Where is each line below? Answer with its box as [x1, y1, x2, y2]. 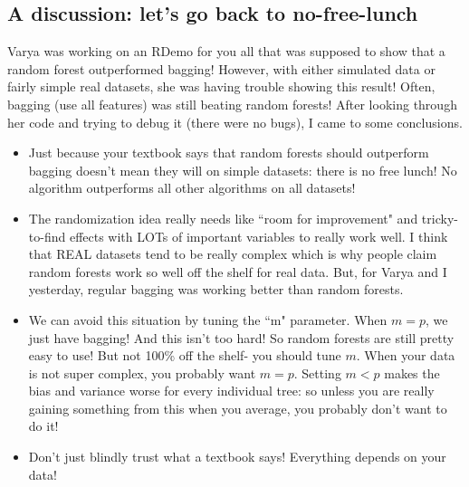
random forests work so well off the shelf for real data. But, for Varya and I [28, 262, 447, 281]
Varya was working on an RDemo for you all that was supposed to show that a [7, 42, 445, 61]
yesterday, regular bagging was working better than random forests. [28, 280, 404, 299]
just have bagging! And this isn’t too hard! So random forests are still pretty [28, 328, 455, 347]
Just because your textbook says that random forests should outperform [28, 143, 429, 162]
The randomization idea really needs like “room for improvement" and [28, 208, 418, 227]
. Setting [293, 363, 341, 382]
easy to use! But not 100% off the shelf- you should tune [28, 346, 341, 365]
